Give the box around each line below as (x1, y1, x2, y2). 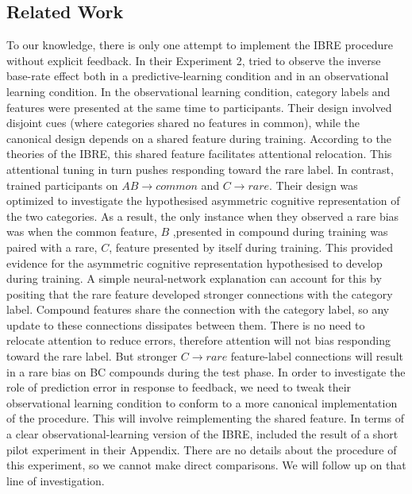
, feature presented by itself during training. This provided (109, 238, 394, 255)
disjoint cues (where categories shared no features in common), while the (6, 114, 360, 131)
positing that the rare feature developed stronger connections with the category (6, 285, 393, 302)
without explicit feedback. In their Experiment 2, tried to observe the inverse (6, 52, 381, 68)
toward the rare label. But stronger (6, 348, 178, 365)
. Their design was (269, 176, 358, 193)
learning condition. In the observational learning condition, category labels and (6, 83, 391, 99)
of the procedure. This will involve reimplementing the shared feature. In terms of (6, 410, 404, 426)
